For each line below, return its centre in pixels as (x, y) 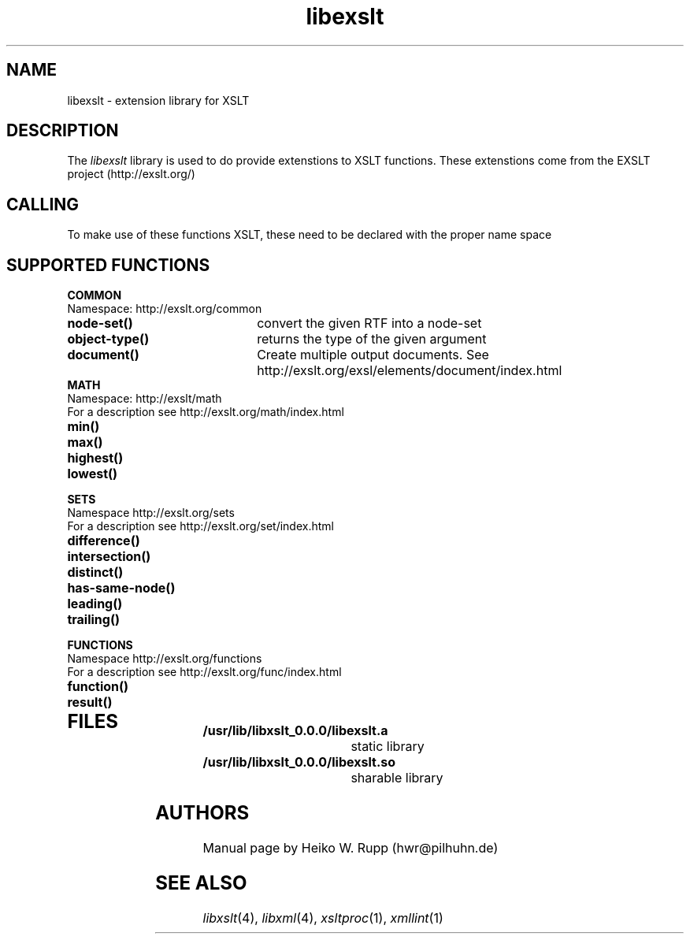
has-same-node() (121, 588)
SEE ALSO (201, 882)
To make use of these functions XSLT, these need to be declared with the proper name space (310, 235)
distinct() (95, 572)
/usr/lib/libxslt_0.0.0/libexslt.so (299, 762)
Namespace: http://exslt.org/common (165, 309)
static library (388, 747)
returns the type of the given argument (372, 339)
